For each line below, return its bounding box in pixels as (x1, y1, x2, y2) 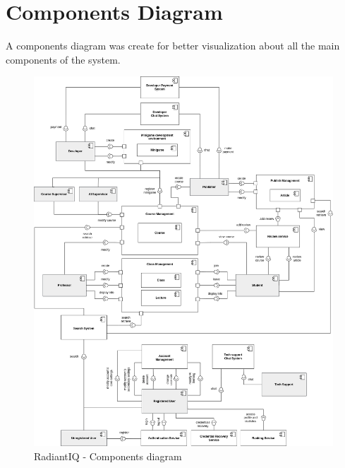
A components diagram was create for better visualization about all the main (6, 38, 340, 53)
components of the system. (6, 52, 121, 66)
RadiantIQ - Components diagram (34, 449, 182, 463)
